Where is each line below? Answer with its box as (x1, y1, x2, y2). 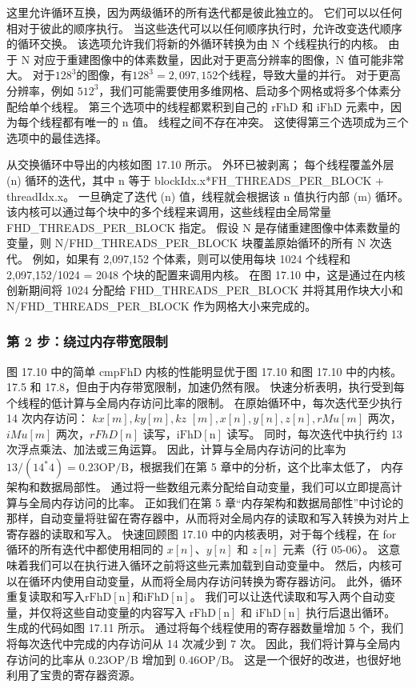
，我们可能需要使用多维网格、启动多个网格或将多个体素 (98, 82, 390, 98)
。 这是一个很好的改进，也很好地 (229, 650, 402, 667)
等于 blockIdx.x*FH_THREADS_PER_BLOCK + (128, 171, 384, 188)
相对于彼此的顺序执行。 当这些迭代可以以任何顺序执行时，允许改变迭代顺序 (6, 19, 402, 36)
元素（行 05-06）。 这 (282, 541, 390, 558)
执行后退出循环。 (306, 603, 396, 620)
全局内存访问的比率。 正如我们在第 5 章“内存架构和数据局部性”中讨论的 (28, 494, 404, 510)
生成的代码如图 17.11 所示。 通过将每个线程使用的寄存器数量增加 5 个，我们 (6, 619, 404, 636)
